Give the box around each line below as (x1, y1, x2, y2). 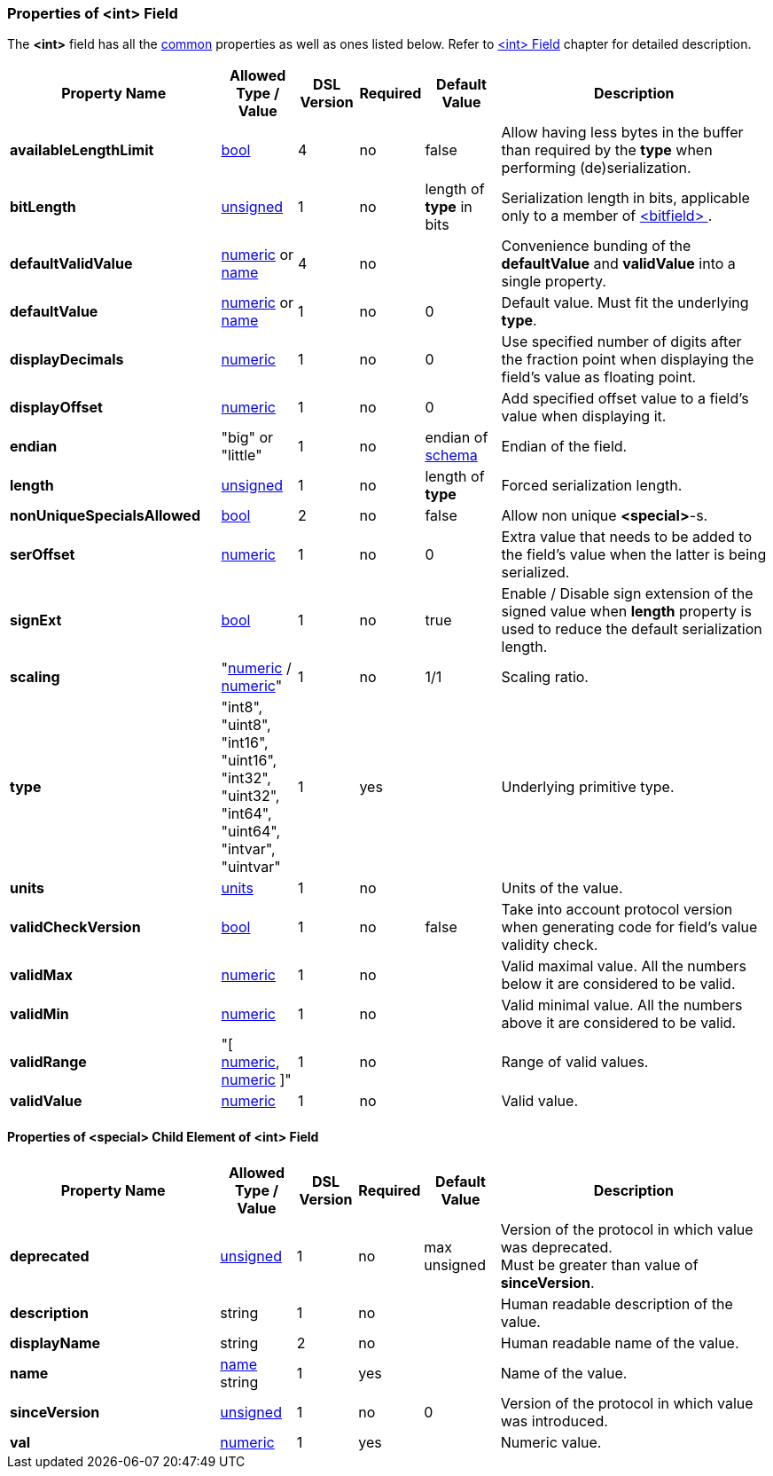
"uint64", (221, 822, 280, 841)
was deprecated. (500, 1237, 613, 1256)
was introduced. (500, 1411, 608, 1430)
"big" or (221, 428, 274, 447)
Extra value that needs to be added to (501, 528, 752, 546)
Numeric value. (500, 1433, 602, 1451)
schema (425, 446, 478, 465)
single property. (501, 272, 606, 291)
